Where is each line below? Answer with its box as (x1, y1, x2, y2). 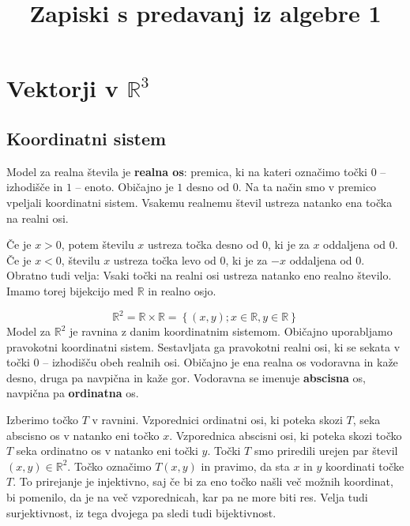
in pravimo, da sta (201, 457, 290, 474)
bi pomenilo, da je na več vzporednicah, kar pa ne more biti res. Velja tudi (6, 488, 368, 505)
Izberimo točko (6, 411, 79, 427)
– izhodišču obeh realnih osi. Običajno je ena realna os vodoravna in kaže (43, 354, 398, 370)
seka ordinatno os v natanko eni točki (16, 442, 198, 459)
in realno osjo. (148, 282, 216, 299)
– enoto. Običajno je (75, 178, 174, 195)
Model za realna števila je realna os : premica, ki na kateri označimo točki (6, 163, 367, 179)
